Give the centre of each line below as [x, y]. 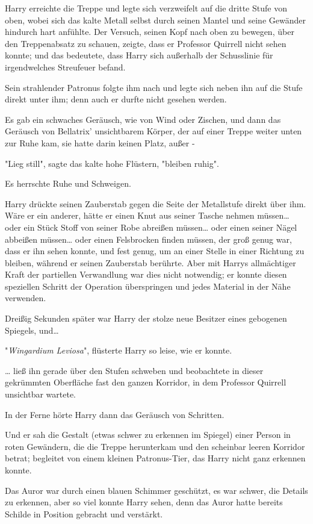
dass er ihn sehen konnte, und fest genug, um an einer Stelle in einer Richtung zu [155, 251]
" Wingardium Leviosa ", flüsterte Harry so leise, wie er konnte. [119, 350]
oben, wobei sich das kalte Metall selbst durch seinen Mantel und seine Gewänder [155, 20]
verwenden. [26, 298]
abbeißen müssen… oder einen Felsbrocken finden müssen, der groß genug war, [148, 239]
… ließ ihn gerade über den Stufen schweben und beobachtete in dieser [134, 370]
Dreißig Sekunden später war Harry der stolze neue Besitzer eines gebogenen [146, 318]
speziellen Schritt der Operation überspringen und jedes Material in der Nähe [148, 286]
